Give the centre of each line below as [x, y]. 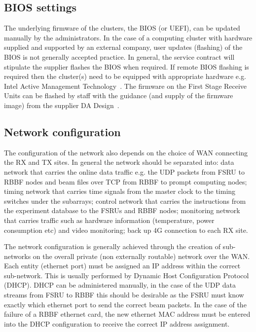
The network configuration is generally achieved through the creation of [112, 246]
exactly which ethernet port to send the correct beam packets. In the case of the [125, 304]
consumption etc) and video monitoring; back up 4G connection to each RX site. [126, 230]
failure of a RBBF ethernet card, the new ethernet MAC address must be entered [127, 314]
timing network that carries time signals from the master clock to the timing [120, 191]
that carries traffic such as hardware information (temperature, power [109, 220]
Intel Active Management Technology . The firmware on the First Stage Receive [126, 86]
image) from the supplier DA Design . [62, 105]
